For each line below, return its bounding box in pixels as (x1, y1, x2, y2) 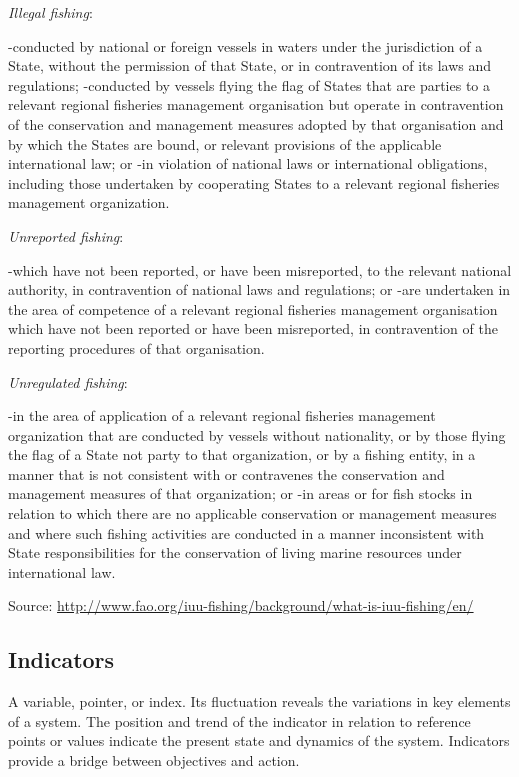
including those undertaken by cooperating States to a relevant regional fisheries (8, 172, 500, 193)
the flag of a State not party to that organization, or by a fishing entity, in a (8, 444, 476, 465)
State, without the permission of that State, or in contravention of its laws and (8, 55, 492, 76)
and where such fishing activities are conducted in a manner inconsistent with (8, 522, 485, 543)
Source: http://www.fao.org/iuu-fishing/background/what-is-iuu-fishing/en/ (8, 595, 474, 616)
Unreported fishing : (8, 225, 124, 246)
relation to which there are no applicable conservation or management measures (8, 503, 497, 524)
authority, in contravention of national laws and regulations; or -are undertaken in (8, 279, 511, 300)
